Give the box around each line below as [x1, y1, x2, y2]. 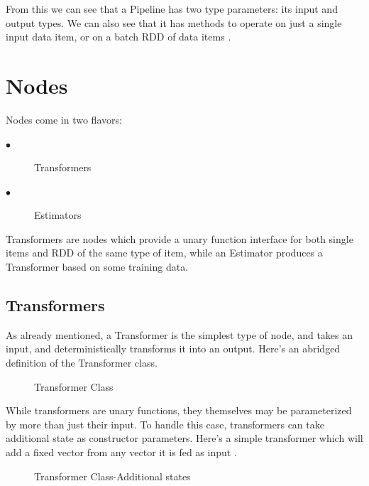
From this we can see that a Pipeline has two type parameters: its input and [6, 1, 338, 16]
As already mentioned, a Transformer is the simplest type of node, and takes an [6, 327, 353, 342]
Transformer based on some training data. [6, 259, 189, 274]
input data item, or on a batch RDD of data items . [6, 29, 231, 44]
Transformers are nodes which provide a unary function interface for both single [6, 231, 353, 246]
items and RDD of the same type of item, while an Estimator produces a [6, 245, 323, 260]
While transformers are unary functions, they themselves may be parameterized [6, 403, 352, 418]
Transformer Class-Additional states [34, 468, 191, 483]
